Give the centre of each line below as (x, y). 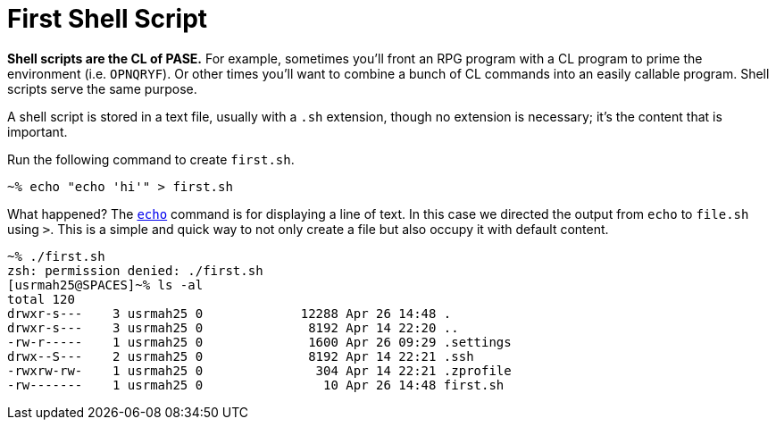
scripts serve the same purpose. (102, 88)
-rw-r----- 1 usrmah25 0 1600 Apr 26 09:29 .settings (259, 342)
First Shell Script (108, 19)
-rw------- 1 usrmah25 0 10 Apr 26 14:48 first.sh (256, 385)
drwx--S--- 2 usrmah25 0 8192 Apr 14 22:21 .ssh (241, 356)
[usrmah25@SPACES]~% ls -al (105, 285)
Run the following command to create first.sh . (151, 159)
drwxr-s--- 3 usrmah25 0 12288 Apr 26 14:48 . (229, 313)
